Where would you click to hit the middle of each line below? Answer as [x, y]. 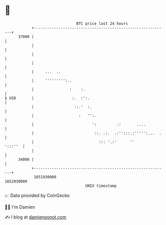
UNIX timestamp [101, 186]
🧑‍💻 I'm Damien [20, 207]
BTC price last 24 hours [102, 24]
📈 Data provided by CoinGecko [37, 195]
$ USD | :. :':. [47, 98]
